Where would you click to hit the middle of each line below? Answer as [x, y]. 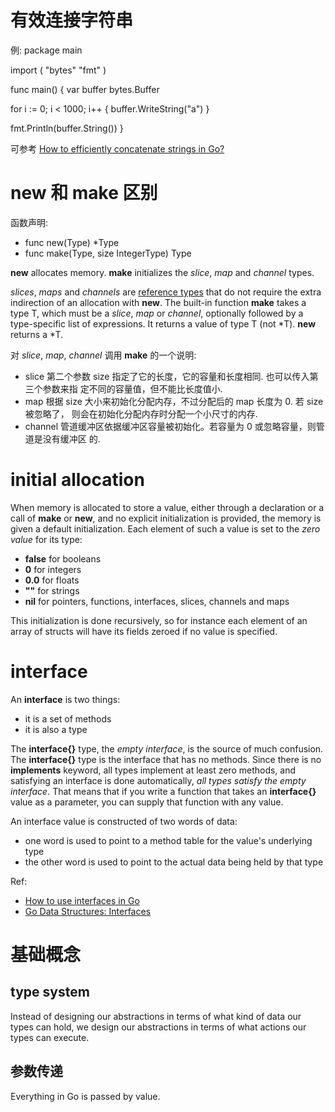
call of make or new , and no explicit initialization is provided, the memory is [166, 518]
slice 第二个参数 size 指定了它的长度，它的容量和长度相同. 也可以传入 [167, 376]
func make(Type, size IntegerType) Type [108, 253]
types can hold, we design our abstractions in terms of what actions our [158, 1027]
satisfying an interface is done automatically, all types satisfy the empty [158, 780]
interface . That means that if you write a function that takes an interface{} [163, 791]
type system [50, 992]
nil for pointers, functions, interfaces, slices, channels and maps [157, 601]
